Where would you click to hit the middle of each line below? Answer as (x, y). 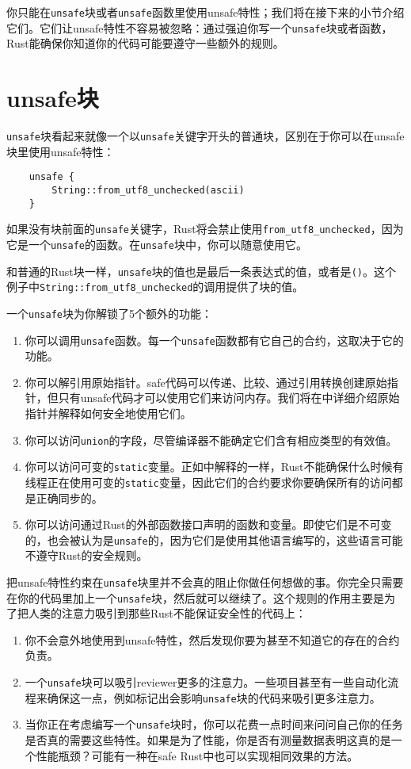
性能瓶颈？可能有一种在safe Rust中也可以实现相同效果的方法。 (197, 755)
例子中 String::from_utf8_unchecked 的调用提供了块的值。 (155, 287)
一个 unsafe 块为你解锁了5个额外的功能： (109, 313)
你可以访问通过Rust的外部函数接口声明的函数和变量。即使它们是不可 (203, 524)
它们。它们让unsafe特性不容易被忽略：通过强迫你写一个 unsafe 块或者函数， (200, 27)
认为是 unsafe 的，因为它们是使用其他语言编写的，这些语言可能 (242, 539)
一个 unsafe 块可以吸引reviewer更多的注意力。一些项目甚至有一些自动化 (206, 682)
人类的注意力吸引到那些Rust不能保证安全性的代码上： (167, 613)
